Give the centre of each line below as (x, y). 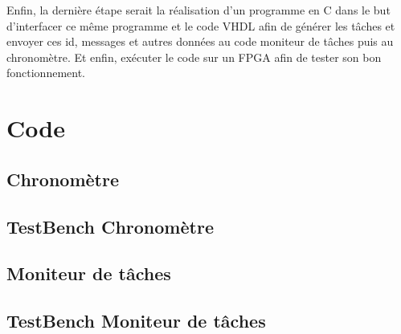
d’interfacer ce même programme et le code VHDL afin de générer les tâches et (201, 25)
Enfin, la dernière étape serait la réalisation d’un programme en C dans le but (198, 10)
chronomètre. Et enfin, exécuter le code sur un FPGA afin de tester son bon (194, 57)
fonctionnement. (46, 73)
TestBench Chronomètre (110, 226)
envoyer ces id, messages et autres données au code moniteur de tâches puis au (200, 41)
